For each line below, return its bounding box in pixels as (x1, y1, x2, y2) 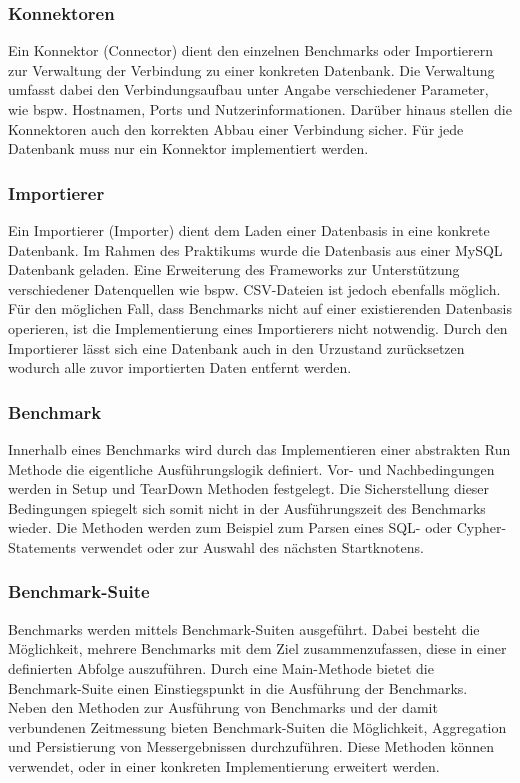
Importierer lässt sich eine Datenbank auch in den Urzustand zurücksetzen (8, 337, 465, 358)
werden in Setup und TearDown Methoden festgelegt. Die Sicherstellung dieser (8, 478, 490, 499)
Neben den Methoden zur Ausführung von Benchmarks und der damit (8, 697, 438, 718)
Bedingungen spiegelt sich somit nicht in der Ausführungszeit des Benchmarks (8, 497, 486, 518)
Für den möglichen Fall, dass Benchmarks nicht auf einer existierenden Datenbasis (8, 298, 512, 319)
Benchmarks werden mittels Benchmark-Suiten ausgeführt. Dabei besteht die (8, 618, 480, 639)
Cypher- (456, 517, 507, 538)
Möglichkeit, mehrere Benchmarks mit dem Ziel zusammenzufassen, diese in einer (8, 638, 507, 659)
